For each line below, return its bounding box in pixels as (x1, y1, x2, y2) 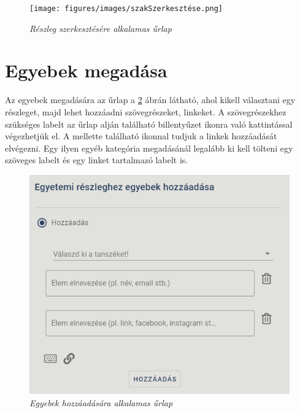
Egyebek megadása (5, 58, 167, 83)
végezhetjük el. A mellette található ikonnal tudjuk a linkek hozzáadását (5, 129, 277, 142)
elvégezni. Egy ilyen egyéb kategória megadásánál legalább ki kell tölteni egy (5, 141, 293, 154)
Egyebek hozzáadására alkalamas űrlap (29, 396, 173, 409)
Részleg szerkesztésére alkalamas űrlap (29, 21, 172, 34)
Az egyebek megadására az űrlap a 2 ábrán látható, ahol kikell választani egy (5, 93, 296, 106)
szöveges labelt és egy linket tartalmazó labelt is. (5, 153, 188, 166)
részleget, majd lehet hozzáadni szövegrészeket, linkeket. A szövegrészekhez (5, 105, 287, 118)
